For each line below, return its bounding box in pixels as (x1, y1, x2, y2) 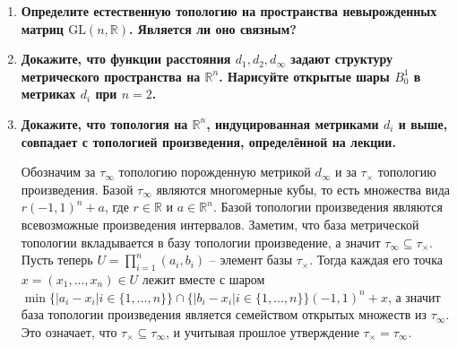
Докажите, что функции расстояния (21, 49, 231, 68)
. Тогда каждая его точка (309, 250, 443, 269)
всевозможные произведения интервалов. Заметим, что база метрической (21, 214, 419, 233)
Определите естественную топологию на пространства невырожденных (21, 2, 437, 20)
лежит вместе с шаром (142, 269, 265, 288)
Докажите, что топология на (21, 114, 188, 133)
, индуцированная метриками (206, 114, 379, 133)
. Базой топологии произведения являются (212, 197, 443, 216)
